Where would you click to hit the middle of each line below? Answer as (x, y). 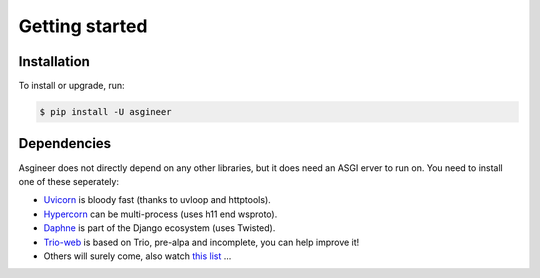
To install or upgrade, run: (71, 86)
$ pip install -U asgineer (105, 112)
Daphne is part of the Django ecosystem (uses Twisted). (159, 228)
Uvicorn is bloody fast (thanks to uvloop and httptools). (157, 200)
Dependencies (65, 143)
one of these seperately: (69, 181)
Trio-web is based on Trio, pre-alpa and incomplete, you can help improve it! (201, 242)
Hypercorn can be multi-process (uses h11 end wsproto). (160, 214)
